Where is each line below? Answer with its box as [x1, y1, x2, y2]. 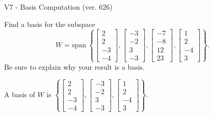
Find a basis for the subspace [4, 18, 95, 29]
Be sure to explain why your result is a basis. [4, 61, 145, 72]
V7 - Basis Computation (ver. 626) [4, 2, 113, 12]
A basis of [4, 89, 35, 100]
